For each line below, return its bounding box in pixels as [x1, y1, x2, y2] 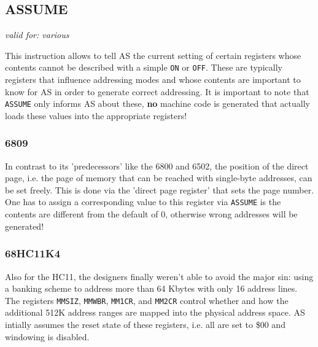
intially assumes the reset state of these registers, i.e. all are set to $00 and [5, 318, 285, 330]
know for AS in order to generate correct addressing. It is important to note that [5, 85, 309, 98]
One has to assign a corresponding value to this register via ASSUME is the [5, 195, 281, 208]
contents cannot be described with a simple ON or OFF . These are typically [5, 61, 282, 74]
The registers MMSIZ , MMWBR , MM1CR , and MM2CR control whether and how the [5, 294, 289, 306]
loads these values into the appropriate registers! [5, 109, 187, 122]
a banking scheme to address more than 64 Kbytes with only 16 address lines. [5, 282, 298, 295]
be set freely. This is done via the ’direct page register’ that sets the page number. [5, 183, 314, 196]
